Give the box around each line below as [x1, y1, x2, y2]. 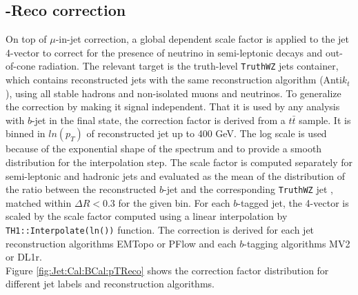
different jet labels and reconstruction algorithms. [6, 276, 215, 291]
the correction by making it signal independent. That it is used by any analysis [6, 99, 340, 114]
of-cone [6, 59, 36, 73]
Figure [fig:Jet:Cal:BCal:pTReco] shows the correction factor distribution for [6, 263, 329, 277]
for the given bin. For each [118, 195, 230, 210]
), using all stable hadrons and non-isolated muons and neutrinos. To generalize [6, 85, 341, 100]
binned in [6, 126, 46, 141]
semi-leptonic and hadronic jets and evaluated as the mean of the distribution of [6, 168, 345, 183]
